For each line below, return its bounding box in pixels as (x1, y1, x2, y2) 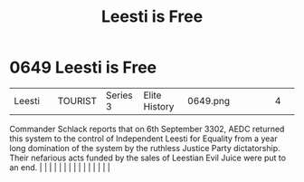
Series (105, 89, 133, 101)
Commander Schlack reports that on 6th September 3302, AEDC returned (9, 123, 285, 134)
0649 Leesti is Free (9, 57, 157, 78)
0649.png (186, 94, 231, 107)
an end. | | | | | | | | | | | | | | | (9, 161, 111, 173)
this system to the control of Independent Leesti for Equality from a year (9, 133, 278, 144)
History (143, 100, 175, 112)
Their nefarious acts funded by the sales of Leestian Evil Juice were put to (9, 152, 287, 163)
